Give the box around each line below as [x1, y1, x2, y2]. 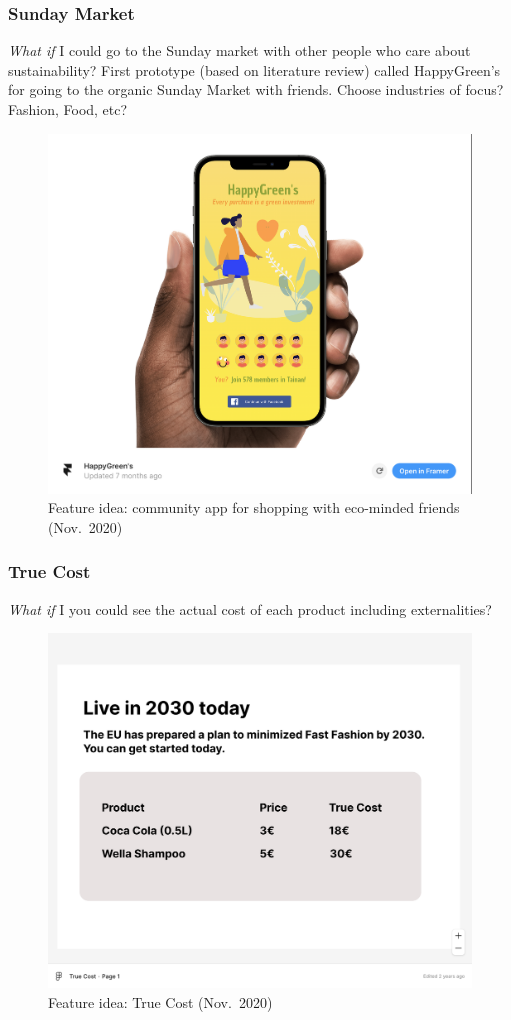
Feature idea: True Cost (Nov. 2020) [48, 991, 273, 1012]
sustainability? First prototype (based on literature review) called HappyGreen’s [8, 59, 501, 80]
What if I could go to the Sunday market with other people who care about [8, 40, 471, 61]
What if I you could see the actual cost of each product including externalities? [8, 598, 492, 619]
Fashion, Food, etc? [8, 99, 128, 119]
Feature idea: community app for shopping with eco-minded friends [48, 497, 460, 518]
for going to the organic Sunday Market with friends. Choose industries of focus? [8, 79, 504, 100]
